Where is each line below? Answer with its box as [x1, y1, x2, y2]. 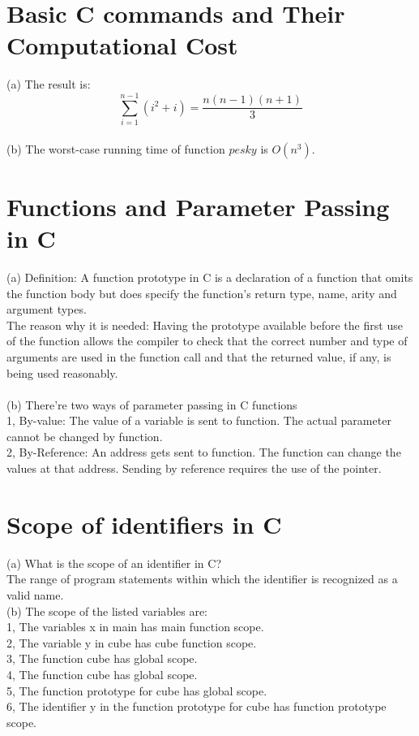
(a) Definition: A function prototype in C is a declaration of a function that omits [6, 268, 413, 285]
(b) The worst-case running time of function [6, 140, 225, 157]
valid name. [6, 586, 64, 603]
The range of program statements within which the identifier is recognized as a [6, 570, 398, 587]
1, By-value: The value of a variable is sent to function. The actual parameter [6, 412, 391, 429]
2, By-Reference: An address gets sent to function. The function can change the [6, 444, 401, 461]
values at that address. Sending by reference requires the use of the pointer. [6, 460, 382, 477]
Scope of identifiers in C [6, 507, 282, 540]
